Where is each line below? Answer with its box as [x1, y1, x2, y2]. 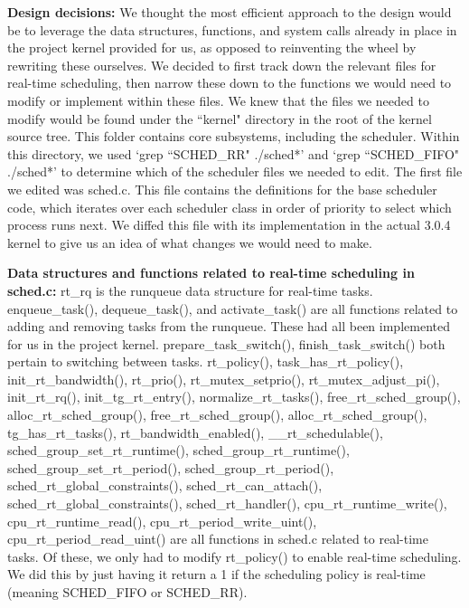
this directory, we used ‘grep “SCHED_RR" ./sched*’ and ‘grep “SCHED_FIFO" [7, 144, 460, 163]
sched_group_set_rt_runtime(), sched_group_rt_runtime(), [7, 441, 350, 460]
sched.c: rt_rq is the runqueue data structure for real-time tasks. [7, 280, 373, 299]
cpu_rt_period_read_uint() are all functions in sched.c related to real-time [7, 529, 428, 548]
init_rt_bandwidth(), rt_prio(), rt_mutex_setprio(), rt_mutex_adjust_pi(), [7, 369, 440, 388]
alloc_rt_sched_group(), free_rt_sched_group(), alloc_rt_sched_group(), [7, 405, 427, 424]
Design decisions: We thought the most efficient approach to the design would [7, 3, 452, 21]
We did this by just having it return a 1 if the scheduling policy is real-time [7, 565, 426, 584]
